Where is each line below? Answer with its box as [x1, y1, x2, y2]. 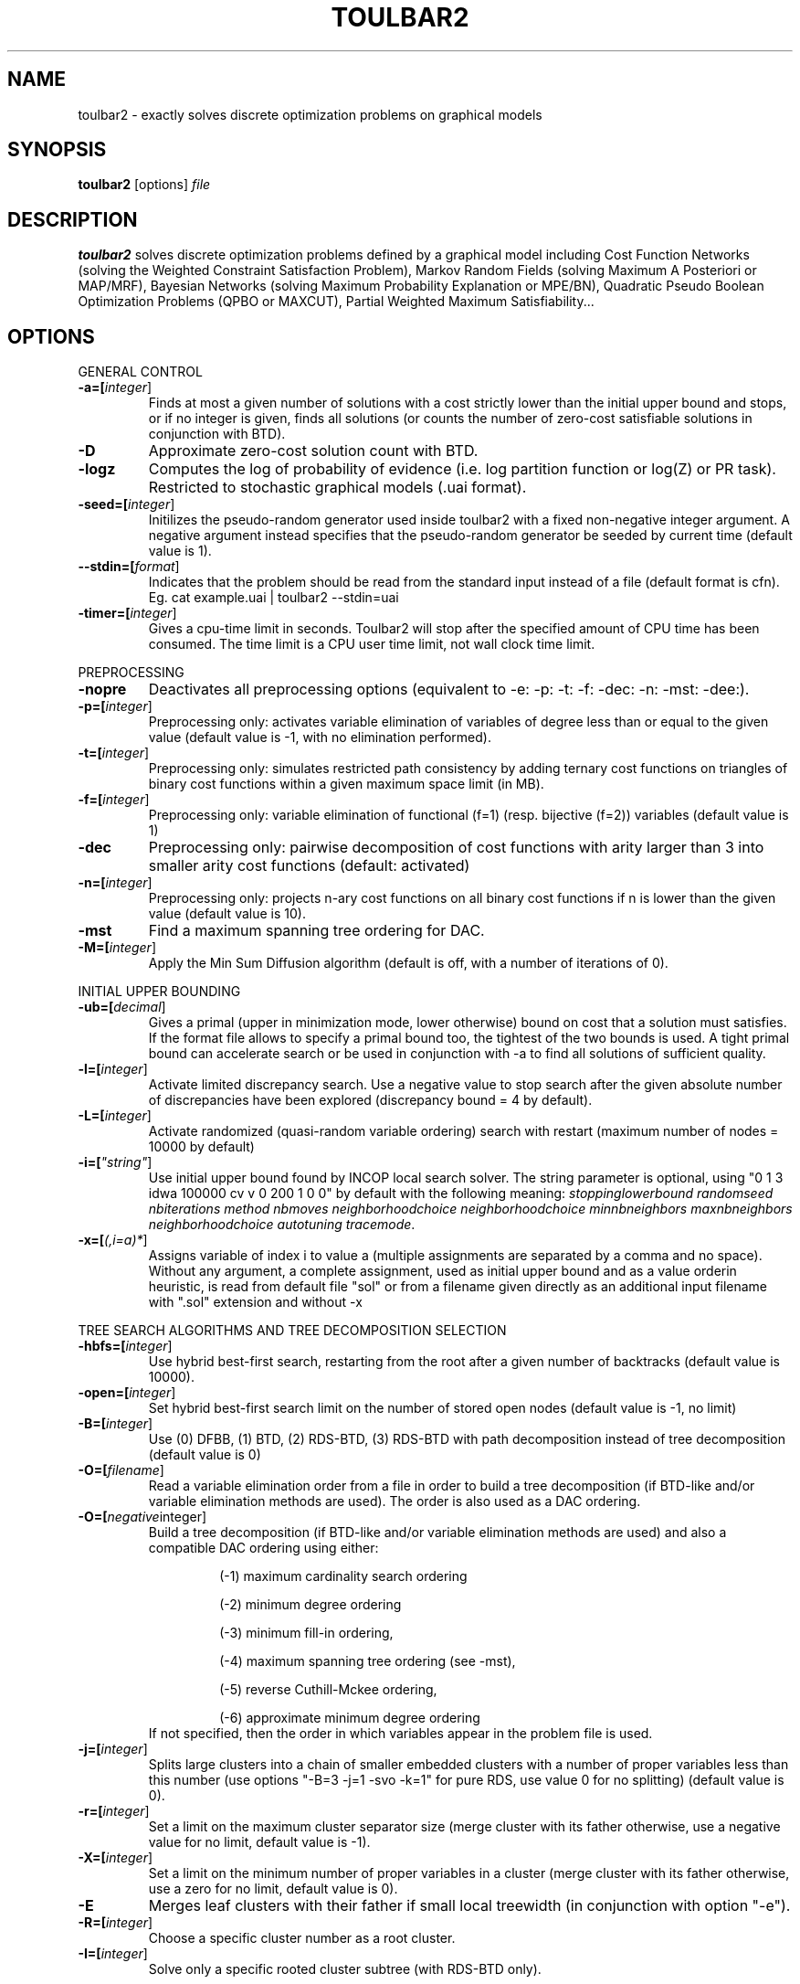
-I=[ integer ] [78, 1946, 148, 1962]
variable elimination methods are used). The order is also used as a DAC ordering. [148, 1493, 641, 1510]
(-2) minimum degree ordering [219, 1597, 402, 1613]
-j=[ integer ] [78, 1741, 148, 1757]
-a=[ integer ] [78, 379, 153, 396]
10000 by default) [148, 1139, 255, 1155]
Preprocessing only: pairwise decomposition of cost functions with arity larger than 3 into [148, 838, 764, 857]
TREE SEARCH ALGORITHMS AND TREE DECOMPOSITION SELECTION [78, 1322, 507, 1339]
